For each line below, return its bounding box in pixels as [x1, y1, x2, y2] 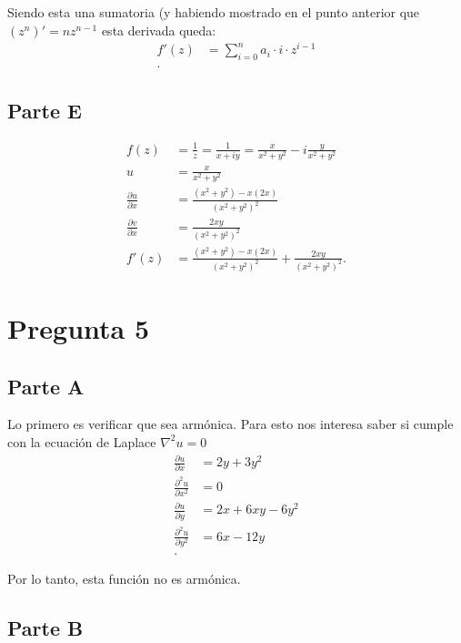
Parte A [7, 372, 85, 400]
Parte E [7, 96, 82, 124]
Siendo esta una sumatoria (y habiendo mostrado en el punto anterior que [7, 3, 420, 21]
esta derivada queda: [101, 20, 216, 39]
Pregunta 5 [7, 309, 150, 346]
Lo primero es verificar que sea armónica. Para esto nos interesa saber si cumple [7, 414, 454, 434]
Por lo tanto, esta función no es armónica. [7, 569, 241, 588]
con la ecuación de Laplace [7, 432, 156, 451]
